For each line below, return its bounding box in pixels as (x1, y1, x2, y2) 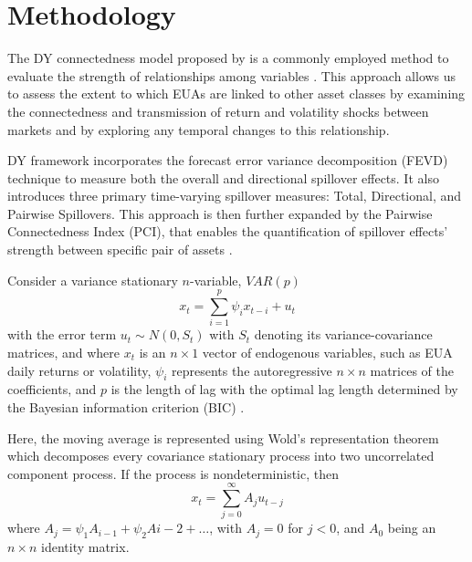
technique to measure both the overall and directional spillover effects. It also (7, 168, 439, 187)
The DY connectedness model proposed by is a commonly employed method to (7, 48, 449, 68)
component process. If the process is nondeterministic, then (7, 463, 340, 483)
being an (387, 518, 436, 537)
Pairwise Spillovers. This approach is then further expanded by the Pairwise (7, 203, 433, 223)
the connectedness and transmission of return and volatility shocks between (7, 101, 429, 120)
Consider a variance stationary (7, 270, 178, 289)
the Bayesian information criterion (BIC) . (7, 397, 245, 416)
